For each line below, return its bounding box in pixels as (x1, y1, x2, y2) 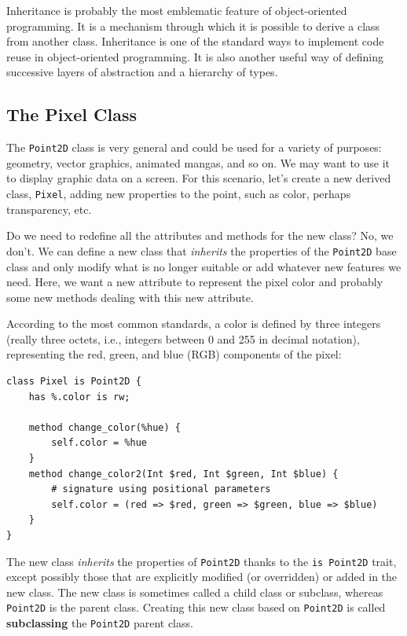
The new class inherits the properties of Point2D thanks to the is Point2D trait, (6, 553, 397, 569)
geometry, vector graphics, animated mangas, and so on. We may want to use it (6, 154, 390, 171)
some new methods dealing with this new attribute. (6, 289, 254, 305)
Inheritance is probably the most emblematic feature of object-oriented (6, 2, 347, 18)
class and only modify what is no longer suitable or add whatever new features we (6, 258, 401, 274)
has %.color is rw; (28, 391, 130, 403)
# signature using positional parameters (51, 483, 271, 495)
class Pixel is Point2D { (6, 376, 141, 388)
